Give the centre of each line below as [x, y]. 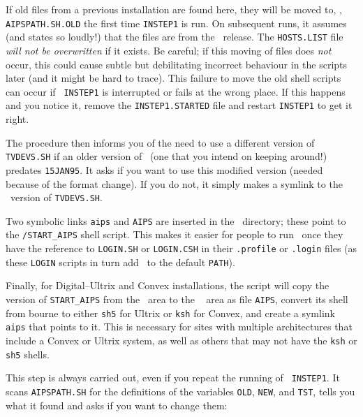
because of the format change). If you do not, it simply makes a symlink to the [174, 183]
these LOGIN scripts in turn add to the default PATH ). [120, 262]
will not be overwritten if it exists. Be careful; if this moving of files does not [169, 50]
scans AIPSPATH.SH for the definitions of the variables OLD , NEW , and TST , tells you [180, 391]
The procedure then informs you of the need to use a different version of [160, 142]
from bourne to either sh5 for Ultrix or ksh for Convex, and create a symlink [170, 313]
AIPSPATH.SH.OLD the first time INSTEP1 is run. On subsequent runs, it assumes [176, 23]
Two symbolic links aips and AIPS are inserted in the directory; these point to [176, 220]
